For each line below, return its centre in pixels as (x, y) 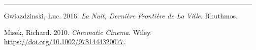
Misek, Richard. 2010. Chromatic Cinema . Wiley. (78, 32)
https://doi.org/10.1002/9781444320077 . (65, 42)
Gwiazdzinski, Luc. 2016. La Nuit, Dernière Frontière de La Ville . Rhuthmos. (121, 16)
